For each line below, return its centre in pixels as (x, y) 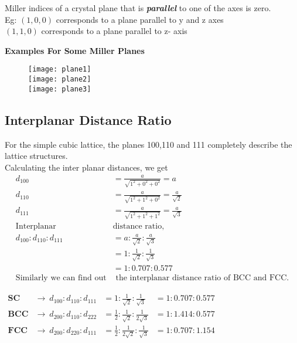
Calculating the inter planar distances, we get (86, 167)
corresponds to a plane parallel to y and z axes (140, 19)
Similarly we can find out (61, 278)
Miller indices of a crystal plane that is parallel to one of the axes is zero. (138, 8)
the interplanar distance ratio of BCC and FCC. (202, 278)
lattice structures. (36, 156)
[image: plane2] (60, 79)
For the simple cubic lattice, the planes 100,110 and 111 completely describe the (148, 144)
